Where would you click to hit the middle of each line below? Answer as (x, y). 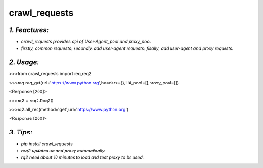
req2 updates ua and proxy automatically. (63, 151)
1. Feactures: (29, 30)
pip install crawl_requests (47, 144)
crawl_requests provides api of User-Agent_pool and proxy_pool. (86, 42)
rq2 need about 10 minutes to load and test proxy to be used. (83, 157)
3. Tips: (21, 132)
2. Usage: (24, 62)
